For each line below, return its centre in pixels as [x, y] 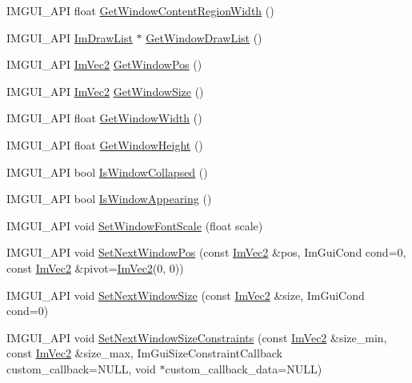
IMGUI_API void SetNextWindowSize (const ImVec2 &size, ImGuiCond [186, 295]
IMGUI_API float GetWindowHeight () [105, 144]
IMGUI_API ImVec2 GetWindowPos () [104, 64]
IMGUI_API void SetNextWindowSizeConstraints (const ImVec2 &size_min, [197, 337]
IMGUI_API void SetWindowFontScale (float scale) [135, 225]
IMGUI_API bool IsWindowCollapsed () [107, 172]
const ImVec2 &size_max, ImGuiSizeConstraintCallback [144, 353]
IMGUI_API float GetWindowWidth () [104, 118]
